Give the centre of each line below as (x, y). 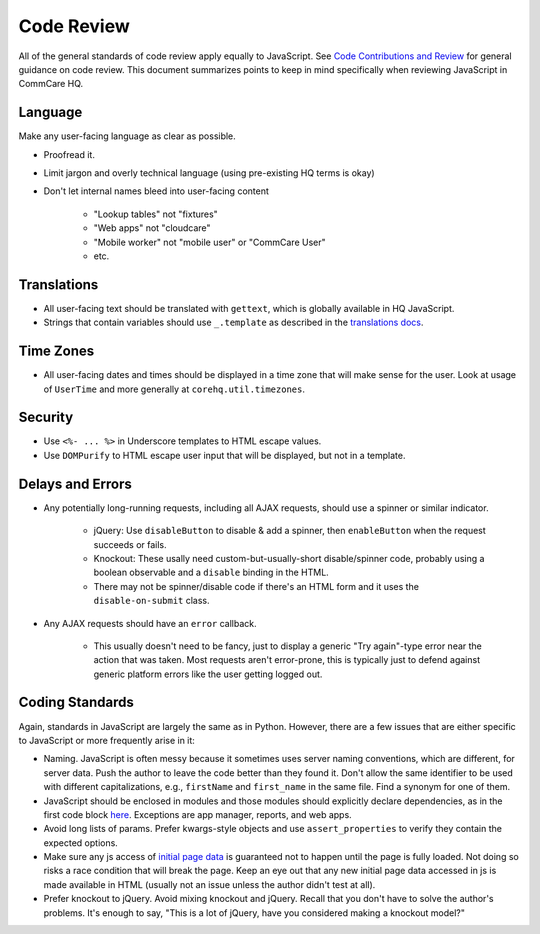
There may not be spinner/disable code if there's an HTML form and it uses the (256, 586)
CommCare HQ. (51, 84)
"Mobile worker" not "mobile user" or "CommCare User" (209, 242)
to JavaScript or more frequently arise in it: (106, 740)
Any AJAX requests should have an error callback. (150, 623)
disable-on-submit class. (151, 601)
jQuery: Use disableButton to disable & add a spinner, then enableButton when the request (290, 531)
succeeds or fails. (130, 544)
